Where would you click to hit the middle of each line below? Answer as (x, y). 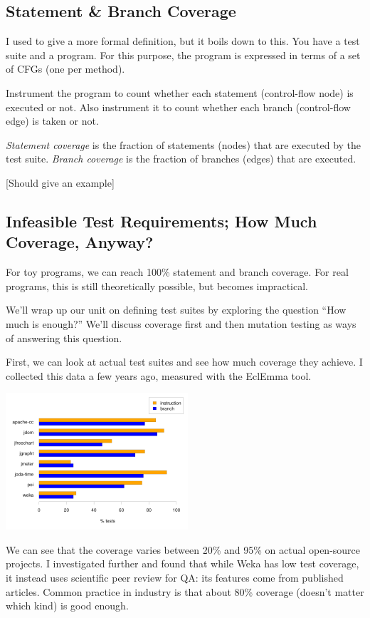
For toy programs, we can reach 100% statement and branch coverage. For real (177, 272)
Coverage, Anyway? (80, 242)
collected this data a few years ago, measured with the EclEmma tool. (159, 375)
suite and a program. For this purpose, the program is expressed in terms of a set (183, 55)
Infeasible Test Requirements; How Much (162, 221)
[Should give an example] (60, 182)
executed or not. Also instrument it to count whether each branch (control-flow (178, 107)
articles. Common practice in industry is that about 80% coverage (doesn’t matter (185, 591)
